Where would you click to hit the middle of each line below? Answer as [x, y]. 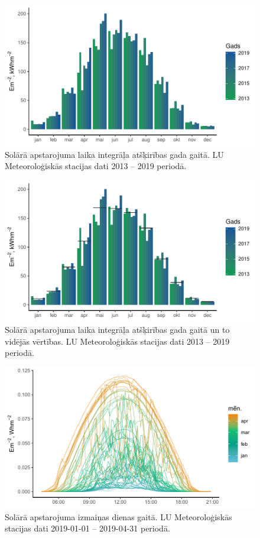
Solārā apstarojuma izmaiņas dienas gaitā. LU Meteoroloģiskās [118, 516]
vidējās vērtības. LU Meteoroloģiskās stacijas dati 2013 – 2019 [117, 341]
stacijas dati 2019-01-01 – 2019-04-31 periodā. [87, 528]
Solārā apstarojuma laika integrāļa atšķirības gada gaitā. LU [114, 154]
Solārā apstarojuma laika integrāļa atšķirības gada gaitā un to [117, 330]
